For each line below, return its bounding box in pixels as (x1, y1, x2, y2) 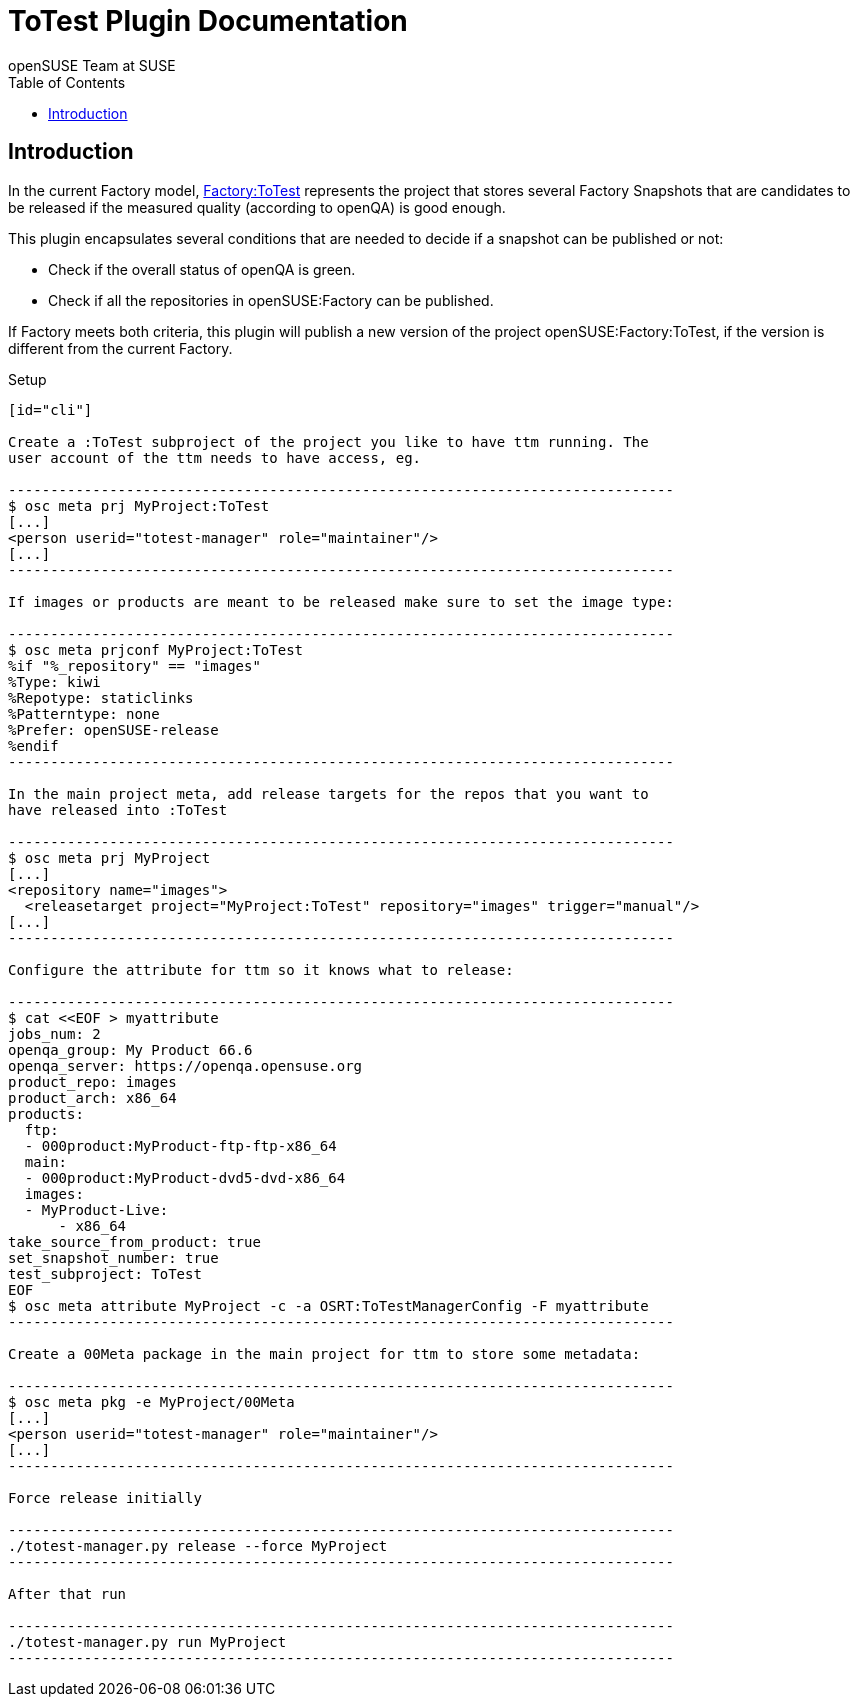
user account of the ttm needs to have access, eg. (8, 449, 422, 466)
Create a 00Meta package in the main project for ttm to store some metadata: (8, 1345, 641, 1362)
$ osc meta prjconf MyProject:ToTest (8, 641, 304, 658)
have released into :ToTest (8, 801, 228, 818)
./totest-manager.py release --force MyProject (8, 1537, 388, 1554)
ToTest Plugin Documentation (8, 4, 408, 38)
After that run (8, 1585, 127, 1602)
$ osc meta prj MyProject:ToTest (8, 497, 270, 514)
